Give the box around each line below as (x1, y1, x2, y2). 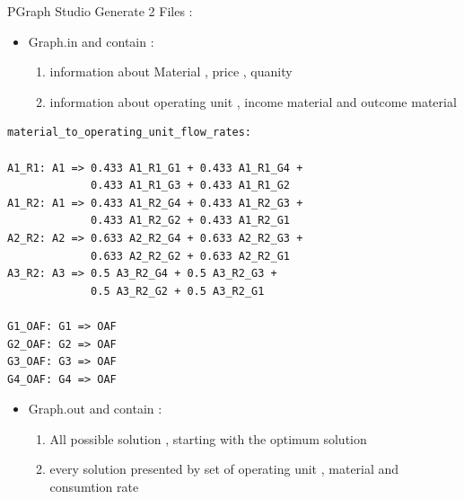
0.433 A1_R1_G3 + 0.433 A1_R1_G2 (91, 179, 290, 192)
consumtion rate (49, 477, 139, 496)
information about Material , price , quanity (49, 62, 293, 81)
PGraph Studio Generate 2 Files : (7, 2, 193, 20)
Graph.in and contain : (28, 31, 154, 50)
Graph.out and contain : (28, 399, 162, 418)
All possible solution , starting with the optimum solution (49, 429, 367, 448)
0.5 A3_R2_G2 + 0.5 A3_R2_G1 (91, 284, 265, 298)
